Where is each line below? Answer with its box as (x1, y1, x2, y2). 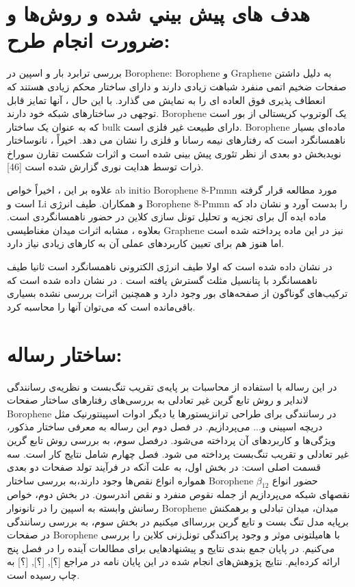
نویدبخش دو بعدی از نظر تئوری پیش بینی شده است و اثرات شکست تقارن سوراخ (7, 146, 341, 160)
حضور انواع (272, 473, 318, 487)
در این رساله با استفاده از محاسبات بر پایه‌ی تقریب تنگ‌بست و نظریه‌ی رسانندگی (7, 379, 337, 393)
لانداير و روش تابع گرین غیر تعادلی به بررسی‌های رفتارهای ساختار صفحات (7, 393, 308, 407)
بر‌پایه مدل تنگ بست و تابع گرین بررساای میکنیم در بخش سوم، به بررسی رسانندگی (7, 514, 349, 528)
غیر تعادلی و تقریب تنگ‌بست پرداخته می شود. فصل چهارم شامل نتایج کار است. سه (7, 446, 349, 460)
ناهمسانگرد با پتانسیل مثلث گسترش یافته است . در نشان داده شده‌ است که (7, 272, 318, 287)
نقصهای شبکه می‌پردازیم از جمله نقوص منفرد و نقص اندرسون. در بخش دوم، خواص (7, 487, 350, 501)
